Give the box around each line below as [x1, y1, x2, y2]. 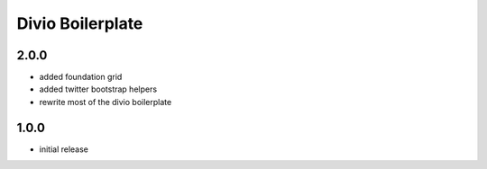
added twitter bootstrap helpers [39, 84, 158, 94]
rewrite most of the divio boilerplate [39, 96, 172, 107]
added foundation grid [39, 72, 123, 83]
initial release [39, 144, 89, 155]
